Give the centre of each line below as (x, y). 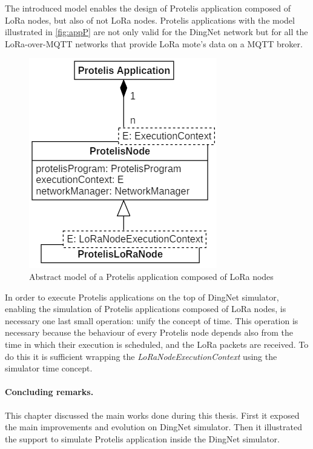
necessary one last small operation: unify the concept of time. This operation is (152, 320)
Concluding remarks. (49, 392)
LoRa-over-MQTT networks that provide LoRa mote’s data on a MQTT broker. (154, 43)
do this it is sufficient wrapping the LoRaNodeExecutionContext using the (141, 356)
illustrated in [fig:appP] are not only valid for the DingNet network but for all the (156, 32)
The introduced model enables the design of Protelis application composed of (148, 8)
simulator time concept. (49, 368)
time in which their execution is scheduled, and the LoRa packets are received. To (157, 344)
